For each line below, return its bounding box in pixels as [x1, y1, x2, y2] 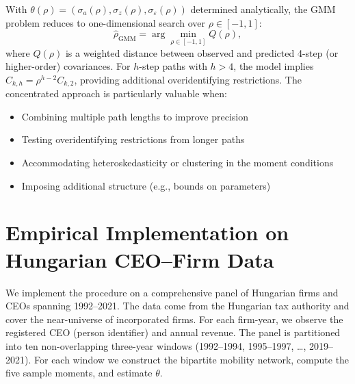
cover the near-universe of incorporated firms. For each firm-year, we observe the [5, 311, 343, 326]
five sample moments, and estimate [5, 366, 153, 380]
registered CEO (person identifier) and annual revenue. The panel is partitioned [5, 325, 341, 340]
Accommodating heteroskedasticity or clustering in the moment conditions [21, 155, 334, 170]
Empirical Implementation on [5, 218, 289, 246]
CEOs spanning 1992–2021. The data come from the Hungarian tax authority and [5, 298, 350, 313]
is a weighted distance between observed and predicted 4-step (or [65, 45, 339, 60]
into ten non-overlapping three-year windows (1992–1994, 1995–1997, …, [5, 338, 306, 353]
